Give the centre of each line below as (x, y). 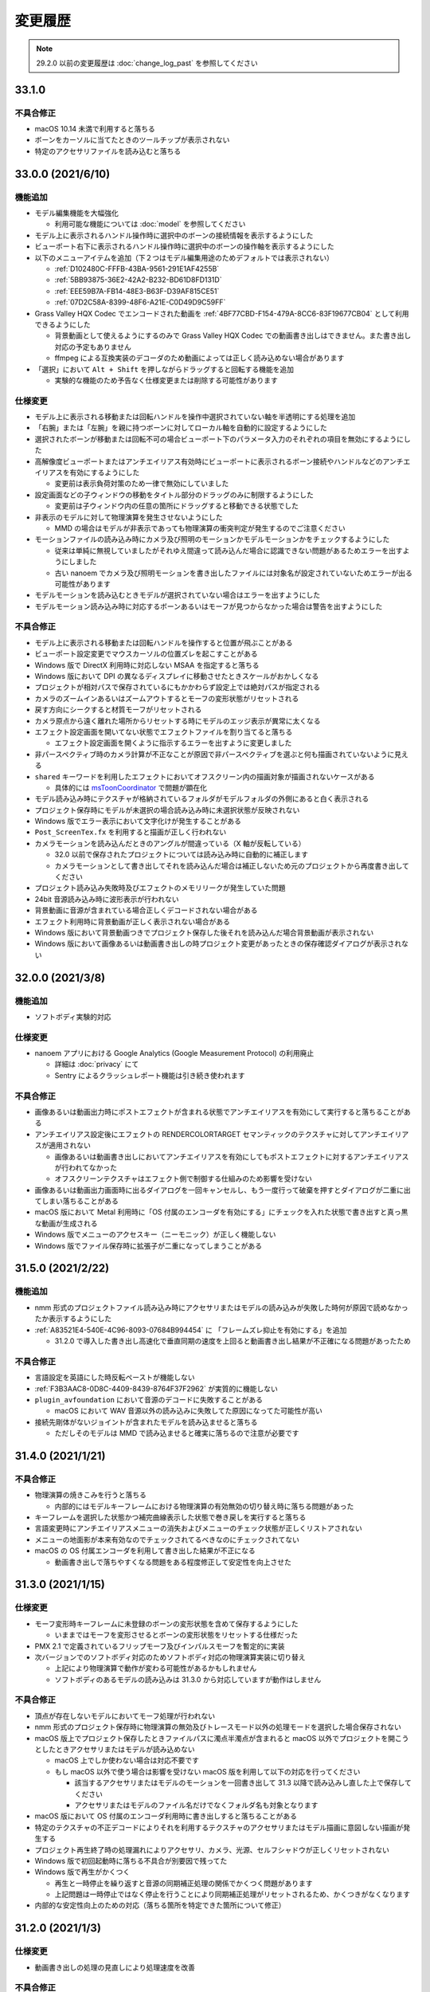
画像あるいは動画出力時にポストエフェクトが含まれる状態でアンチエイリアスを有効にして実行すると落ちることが (219, 1112)
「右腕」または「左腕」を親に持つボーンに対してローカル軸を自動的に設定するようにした (181, 428)
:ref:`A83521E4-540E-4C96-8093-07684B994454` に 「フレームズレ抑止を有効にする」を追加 (191, 1330)
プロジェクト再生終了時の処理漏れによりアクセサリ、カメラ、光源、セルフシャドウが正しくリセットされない (212, 1849)
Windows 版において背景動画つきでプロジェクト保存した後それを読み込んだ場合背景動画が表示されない (204, 932)
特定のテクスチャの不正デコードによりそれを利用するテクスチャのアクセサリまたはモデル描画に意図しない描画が (219, 1827)
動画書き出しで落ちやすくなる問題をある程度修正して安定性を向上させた (173, 1562)
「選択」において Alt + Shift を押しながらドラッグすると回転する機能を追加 (164, 369)
